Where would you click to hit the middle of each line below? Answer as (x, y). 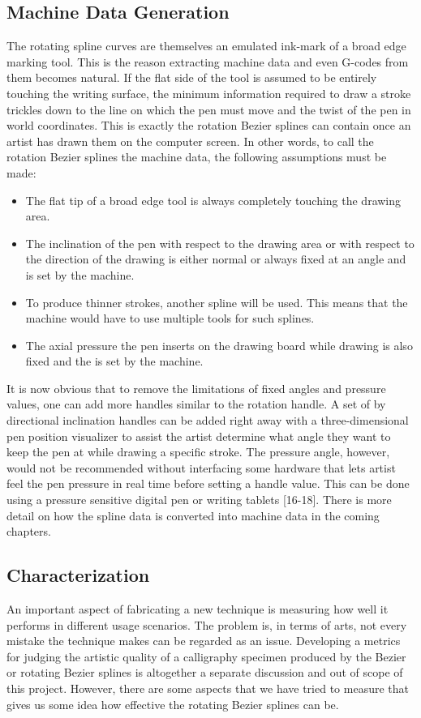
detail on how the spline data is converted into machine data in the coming (193, 515)
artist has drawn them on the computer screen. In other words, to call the (190, 141)
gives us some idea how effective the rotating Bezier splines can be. (173, 704)
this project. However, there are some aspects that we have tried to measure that (208, 688)
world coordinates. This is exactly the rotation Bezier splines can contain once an (209, 125)
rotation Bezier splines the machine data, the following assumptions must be (197, 157)
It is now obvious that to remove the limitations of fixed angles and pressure (196, 388)
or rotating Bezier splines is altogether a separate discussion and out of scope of (205, 672)
